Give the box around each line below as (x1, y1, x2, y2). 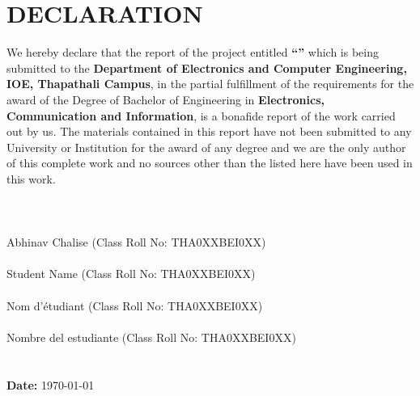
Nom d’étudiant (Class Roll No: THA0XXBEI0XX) (6, 297, 263, 314)
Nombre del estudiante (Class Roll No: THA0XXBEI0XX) (6, 328, 296, 345)
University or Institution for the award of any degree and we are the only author (6, 138, 406, 155)
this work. (6, 170, 56, 187)
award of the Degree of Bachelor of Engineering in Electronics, (6, 91, 325, 107)
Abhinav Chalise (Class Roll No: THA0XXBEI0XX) (6, 234, 266, 251)
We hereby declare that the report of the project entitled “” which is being (6, 44, 379, 61)
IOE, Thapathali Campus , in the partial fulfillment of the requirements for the (6, 75, 414, 92)
